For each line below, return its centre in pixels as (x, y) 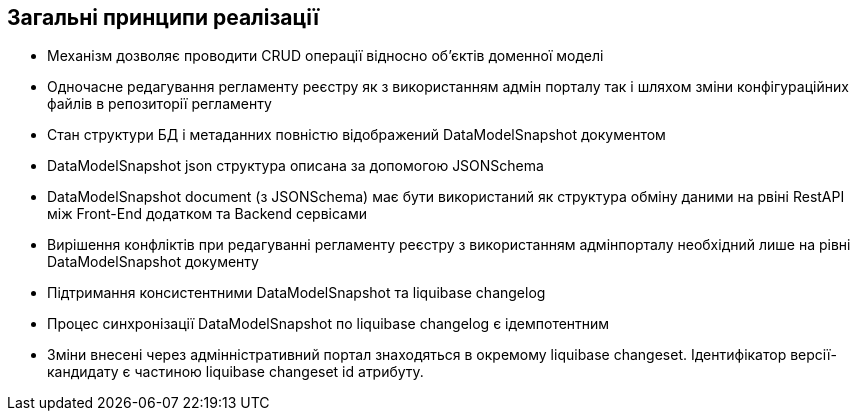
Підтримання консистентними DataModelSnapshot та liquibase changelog (296, 293)
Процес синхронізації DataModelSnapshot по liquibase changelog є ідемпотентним (328, 324)
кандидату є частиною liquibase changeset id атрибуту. (235, 372)
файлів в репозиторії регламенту (159, 104)
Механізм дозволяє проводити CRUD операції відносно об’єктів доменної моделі (325, 56)
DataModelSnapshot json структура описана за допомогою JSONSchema (295, 166)
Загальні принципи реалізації (163, 17)
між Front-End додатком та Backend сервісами (207, 214)
